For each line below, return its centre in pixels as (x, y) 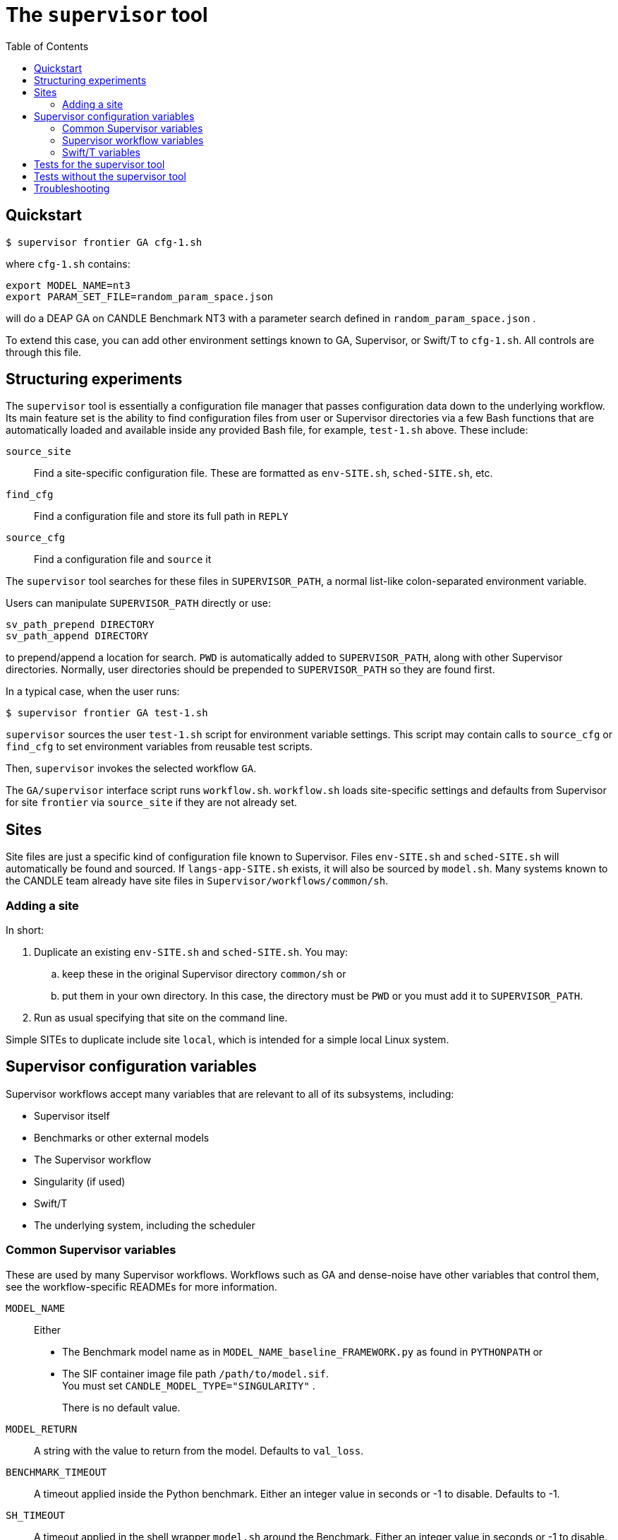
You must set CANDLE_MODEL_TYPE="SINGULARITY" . (189, 1385)
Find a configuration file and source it (123, 559)
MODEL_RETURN (42, 1429)
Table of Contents (47, 46)
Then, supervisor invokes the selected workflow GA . (131, 769)
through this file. (44, 352)
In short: (25, 930)
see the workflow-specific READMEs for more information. (141, 1286)
